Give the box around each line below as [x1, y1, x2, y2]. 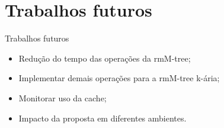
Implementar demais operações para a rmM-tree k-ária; [18, 72, 220, 84]
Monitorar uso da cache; [18, 91, 107, 104]
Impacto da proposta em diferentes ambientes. [18, 111, 187, 124]
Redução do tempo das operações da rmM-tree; [18, 52, 191, 64]
